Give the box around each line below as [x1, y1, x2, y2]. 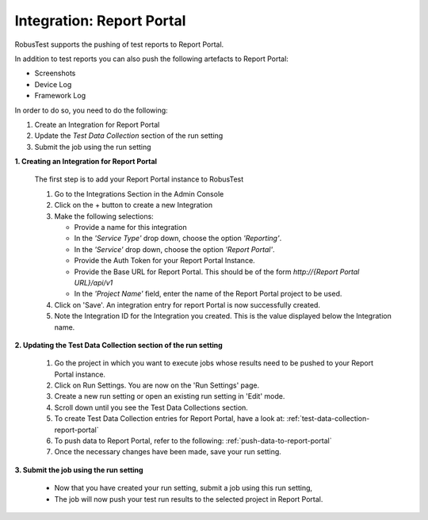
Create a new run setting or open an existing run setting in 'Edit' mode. [54, 392, 285, 401]
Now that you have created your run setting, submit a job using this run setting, [54, 484, 313, 493]
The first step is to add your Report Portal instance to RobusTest [34, 174, 244, 184]
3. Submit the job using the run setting [14, 465, 143, 475]
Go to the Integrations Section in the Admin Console [54, 189, 224, 198]
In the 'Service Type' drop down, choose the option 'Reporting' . [74, 234, 282, 243]
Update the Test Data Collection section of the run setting [34, 131, 224, 140]
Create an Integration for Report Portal [34, 120, 160, 129]
